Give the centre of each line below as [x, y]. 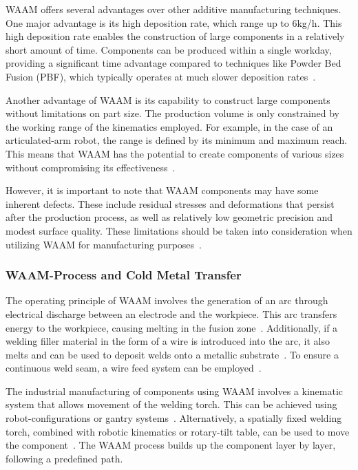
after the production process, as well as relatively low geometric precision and [169, 217]
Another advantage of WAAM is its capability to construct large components [168, 99]
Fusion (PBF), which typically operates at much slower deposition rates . [161, 76]
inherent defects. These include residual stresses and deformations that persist [170, 203]
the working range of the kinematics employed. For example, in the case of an [169, 126]
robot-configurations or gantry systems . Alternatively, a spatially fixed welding [174, 418]
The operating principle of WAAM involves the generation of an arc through [167, 300]
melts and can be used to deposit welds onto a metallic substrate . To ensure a [172, 354]
